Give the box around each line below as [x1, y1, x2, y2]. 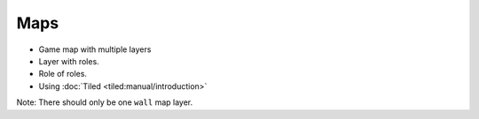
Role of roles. [38, 69, 88, 79]
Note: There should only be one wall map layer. [16, 97, 193, 108]
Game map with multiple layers [38, 44, 152, 55]
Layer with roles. [38, 56, 99, 66]
